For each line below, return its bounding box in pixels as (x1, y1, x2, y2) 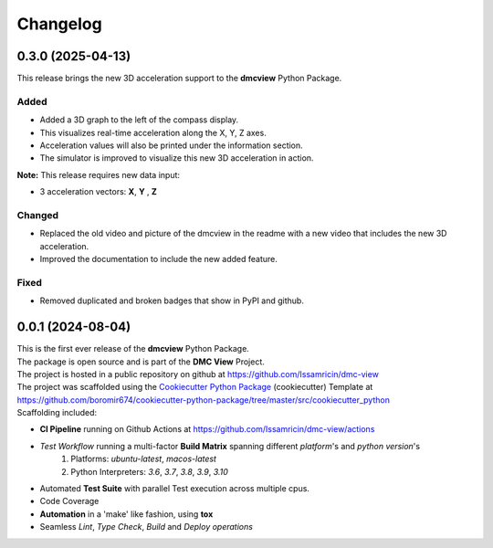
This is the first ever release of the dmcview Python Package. (16, 343, 250, 354)
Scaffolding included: (16, 407, 98, 418)
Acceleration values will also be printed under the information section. (39, 140, 303, 151)
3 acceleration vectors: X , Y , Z (39, 186, 157, 197)
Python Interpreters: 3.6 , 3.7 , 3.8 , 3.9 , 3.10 (70, 466, 228, 477)
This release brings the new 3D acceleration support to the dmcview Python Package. (16, 73, 342, 84)
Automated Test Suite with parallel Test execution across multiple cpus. (39, 483, 310, 494)
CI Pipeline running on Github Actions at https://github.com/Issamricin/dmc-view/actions (39, 424, 375, 435)
